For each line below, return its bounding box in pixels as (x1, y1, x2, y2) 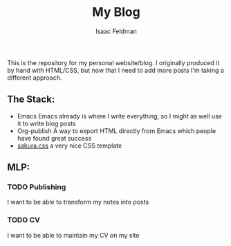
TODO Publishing (7, 182, 66, 192)
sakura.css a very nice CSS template (17, 141, 122, 150)
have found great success (17, 134, 92, 142)
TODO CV (7, 216, 40, 225)
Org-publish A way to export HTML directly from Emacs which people (17, 126, 216, 135)
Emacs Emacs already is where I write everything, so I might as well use (17, 112, 223, 120)
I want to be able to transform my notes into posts (7, 198, 149, 207)
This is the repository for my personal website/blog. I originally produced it (7, 58, 220, 67)
